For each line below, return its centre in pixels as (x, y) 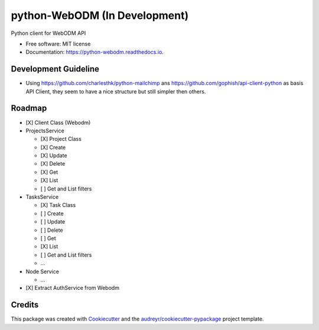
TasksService (42, 197)
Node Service (42, 271)
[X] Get (49, 172)
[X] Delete (53, 164)
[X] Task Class (58, 205)
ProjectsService (45, 131)
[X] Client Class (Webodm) (58, 122)
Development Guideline (55, 69)
